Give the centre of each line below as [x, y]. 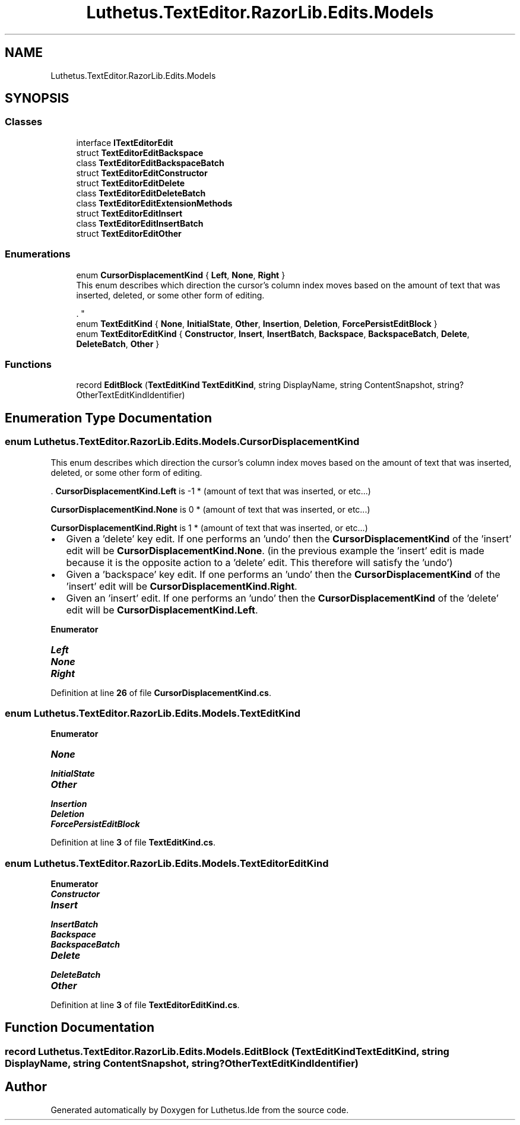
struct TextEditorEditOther [129, 233]
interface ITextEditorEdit [125, 142]
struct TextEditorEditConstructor [142, 173]
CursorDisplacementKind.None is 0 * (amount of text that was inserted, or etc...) [210, 509]
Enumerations [38, 254]
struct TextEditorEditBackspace [140, 152]
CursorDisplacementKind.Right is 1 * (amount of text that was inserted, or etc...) [209, 527]
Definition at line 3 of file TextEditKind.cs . [133, 843]
